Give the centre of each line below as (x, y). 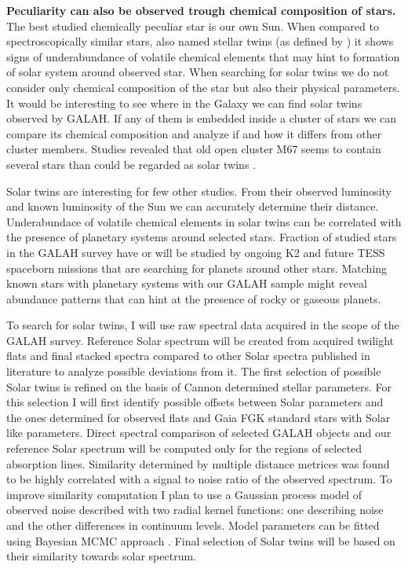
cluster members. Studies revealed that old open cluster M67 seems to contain (194, 149)
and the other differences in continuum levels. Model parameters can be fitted (193, 525)
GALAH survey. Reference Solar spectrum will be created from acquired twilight (200, 340)
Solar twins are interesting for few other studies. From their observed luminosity (199, 191)
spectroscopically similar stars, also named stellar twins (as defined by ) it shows (200, 41)
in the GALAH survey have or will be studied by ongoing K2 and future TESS (196, 252)
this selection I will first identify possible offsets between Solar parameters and (195, 402)
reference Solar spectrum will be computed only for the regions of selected (184, 448)
